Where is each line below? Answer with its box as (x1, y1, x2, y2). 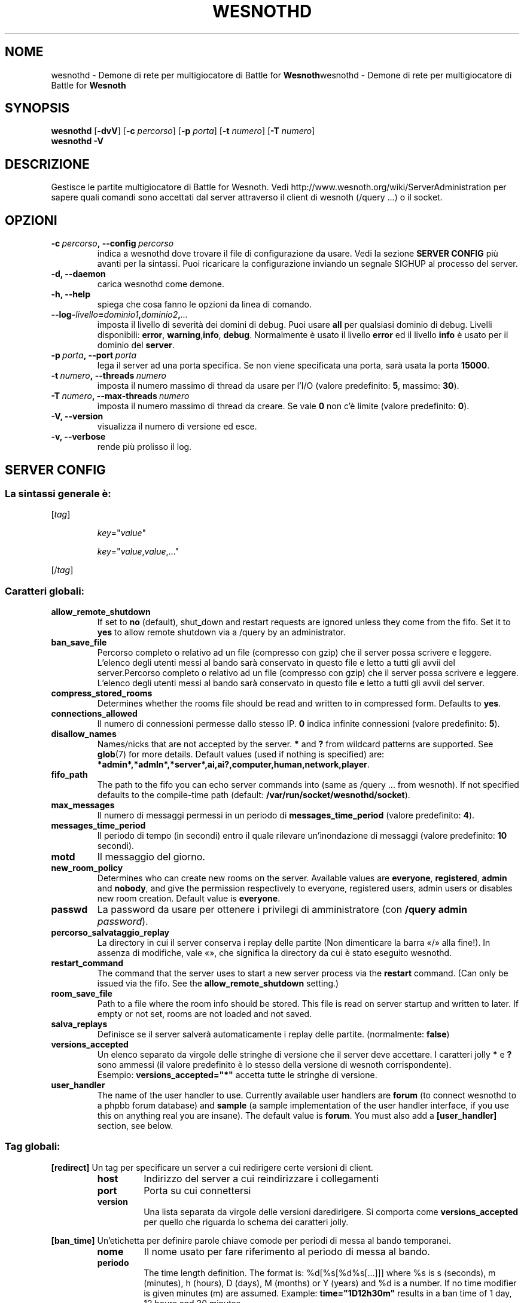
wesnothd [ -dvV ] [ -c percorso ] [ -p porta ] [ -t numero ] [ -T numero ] (51, 126, 315, 136)
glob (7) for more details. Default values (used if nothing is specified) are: (97, 749, 385, 760)
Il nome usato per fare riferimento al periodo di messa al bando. (144, 1245, 430, 1258)
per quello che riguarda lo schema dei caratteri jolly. (144, 1216, 349, 1227)
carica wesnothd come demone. (97, 279, 224, 290)
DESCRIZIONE (5, 156, 90, 172)
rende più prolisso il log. (97, 442, 192, 452)
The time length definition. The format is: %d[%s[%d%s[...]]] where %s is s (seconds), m (144, 1267, 496, 1278)
